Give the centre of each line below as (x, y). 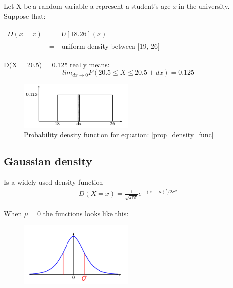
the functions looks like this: (86, 213)
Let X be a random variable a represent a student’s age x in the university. (117, 6)
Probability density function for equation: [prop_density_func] (119, 135)
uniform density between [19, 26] (110, 46)
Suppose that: (25, 16)
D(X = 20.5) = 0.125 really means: (57, 64)
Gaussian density (48, 161)
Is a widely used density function (54, 182)
